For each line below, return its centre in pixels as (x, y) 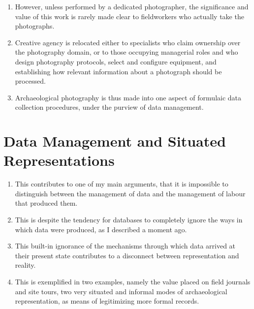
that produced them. (46, 203)
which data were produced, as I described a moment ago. (101, 229)
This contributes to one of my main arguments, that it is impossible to (122, 184)
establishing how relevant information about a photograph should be (118, 71)
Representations (59, 160)
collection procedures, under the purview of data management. (109, 107)
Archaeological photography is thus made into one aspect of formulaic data (128, 97)
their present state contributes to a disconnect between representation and (127, 255)
